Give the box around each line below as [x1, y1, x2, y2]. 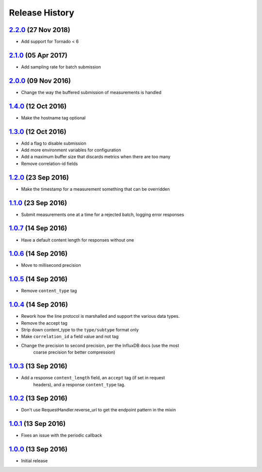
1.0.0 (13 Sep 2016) [9, 445, 68, 454]
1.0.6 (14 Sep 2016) [9, 250, 68, 258]
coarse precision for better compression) [33, 349, 115, 355]
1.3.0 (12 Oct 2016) [9, 128, 66, 136]
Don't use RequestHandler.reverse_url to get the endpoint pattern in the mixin [21, 407, 176, 413]
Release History [9, 7, 75, 18]
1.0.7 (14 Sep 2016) [9, 224, 67, 232]
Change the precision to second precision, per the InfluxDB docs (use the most [21, 342, 180, 348]
